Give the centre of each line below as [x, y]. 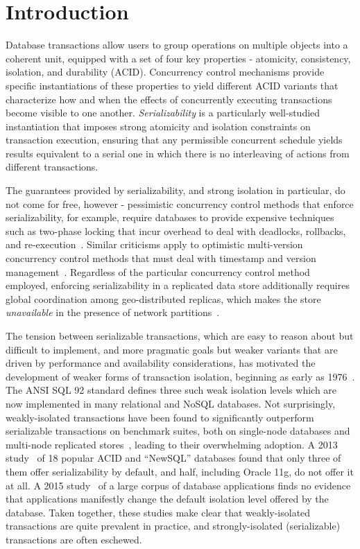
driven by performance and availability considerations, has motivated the [161, 363]
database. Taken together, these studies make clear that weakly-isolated [158, 512]
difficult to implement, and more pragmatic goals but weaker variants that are [172, 349]
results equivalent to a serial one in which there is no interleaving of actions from [178, 153]
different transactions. [52, 167]
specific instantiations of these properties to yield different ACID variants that [172, 85]
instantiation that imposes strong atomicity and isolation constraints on [158, 126]
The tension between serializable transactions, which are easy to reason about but [180, 335]
